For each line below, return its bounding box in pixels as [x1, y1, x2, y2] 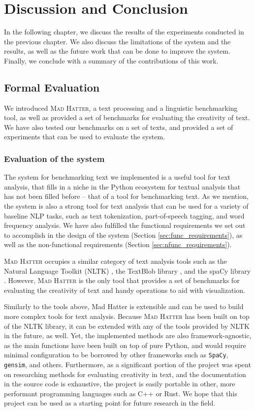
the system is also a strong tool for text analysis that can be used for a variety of [4, 201, 249, 211]
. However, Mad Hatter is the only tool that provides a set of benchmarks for [4, 275, 240, 285]
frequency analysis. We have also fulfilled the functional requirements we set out [4, 220, 246, 230]
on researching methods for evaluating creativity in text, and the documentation [4, 369, 246, 379]
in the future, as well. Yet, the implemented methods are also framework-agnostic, [4, 330, 252, 341]
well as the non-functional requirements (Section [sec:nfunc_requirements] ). [4, 239, 232, 250]
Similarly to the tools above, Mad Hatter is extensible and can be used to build [4, 301, 244, 312]
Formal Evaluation [4, 79, 100, 95]
